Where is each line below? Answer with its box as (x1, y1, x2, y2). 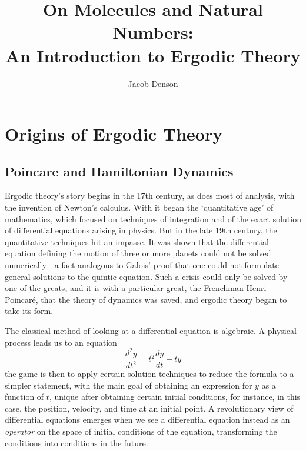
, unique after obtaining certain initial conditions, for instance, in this (49, 390, 301, 403)
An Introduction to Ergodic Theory (5, 43, 301, 67)
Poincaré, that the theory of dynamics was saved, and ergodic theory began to (5, 293, 287, 305)
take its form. (5, 305, 54, 317)
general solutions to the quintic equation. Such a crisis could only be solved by (5, 270, 288, 282)
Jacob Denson (128, 77, 178, 89)
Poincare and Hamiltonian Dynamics (5, 162, 234, 180)
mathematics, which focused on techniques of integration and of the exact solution (5, 212, 301, 225)
